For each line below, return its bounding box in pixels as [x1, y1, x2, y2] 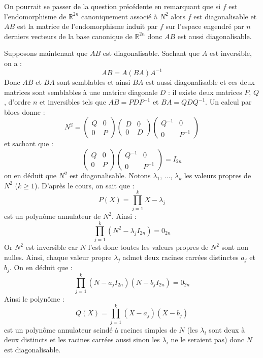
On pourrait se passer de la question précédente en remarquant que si [4, 1, 221, 11]
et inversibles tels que [39, 96, 106, 107]
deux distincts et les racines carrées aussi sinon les [4, 334, 160, 345]
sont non [221, 242, 249, 252]
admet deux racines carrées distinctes [122, 251, 239, 262]
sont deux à [209, 324, 245, 335]
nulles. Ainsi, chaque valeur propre [4, 251, 112, 262]
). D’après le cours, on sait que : [35, 180, 135, 190]
